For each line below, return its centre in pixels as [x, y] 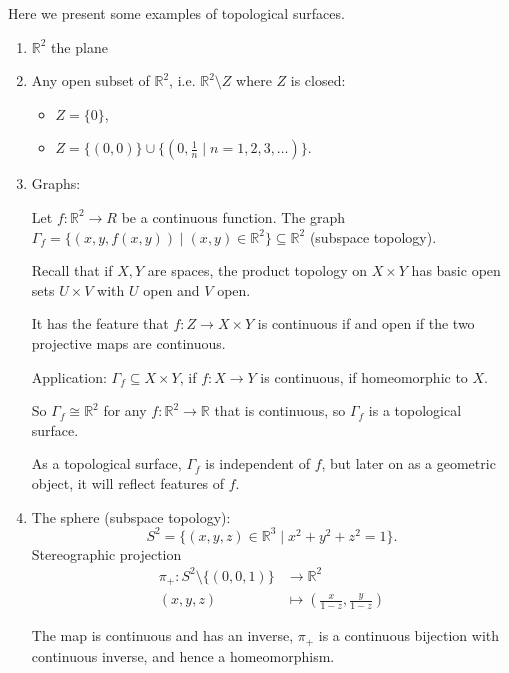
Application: [69, 376]
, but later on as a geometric [408, 463]
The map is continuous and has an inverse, [162, 635]
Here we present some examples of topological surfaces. [176, 13]
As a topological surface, [106, 463]
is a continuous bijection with [409, 635]
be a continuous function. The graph [233, 216]
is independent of [257, 463]
